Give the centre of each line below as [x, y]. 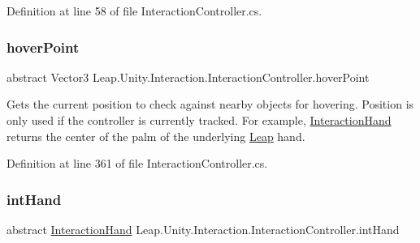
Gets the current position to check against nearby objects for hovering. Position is [210, 104]
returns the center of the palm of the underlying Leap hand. [156, 136]
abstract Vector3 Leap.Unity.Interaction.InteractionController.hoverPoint [188, 77]
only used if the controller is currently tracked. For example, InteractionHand [199, 120]
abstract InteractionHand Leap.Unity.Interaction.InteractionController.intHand [203, 229]
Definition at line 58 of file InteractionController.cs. [134, 11]
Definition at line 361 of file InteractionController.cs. [137, 163]
